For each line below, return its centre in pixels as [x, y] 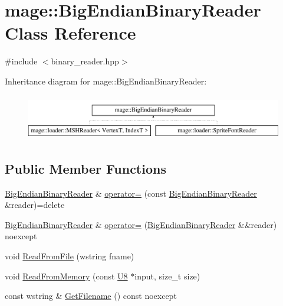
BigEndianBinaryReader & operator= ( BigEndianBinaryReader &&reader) [141, 224]
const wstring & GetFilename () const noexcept [91, 296]
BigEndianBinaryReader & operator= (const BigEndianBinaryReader [131, 193]
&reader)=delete [35, 205]
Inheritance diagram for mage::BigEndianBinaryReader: [106, 81]
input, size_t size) [167, 276]
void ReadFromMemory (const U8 [66, 276]
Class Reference [70, 33]
